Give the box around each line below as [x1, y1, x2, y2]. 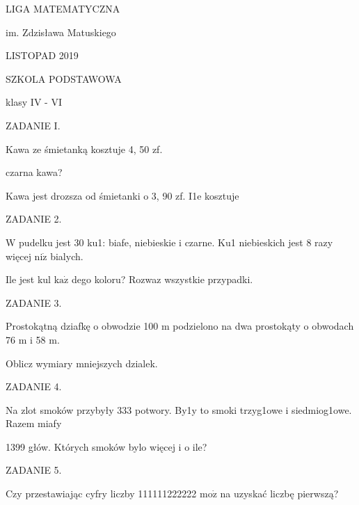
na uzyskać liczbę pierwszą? [220, 486, 339, 501]
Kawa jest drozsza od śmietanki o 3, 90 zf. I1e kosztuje [6, 188, 239, 202]
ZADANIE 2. [6, 211, 62, 226]
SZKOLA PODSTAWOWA [6, 71, 122, 86]
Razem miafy [6, 416, 62, 431]
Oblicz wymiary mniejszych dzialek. [6, 355, 158, 370]
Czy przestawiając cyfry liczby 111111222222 [6, 486, 197, 501]
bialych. [50, 248, 83, 263]
